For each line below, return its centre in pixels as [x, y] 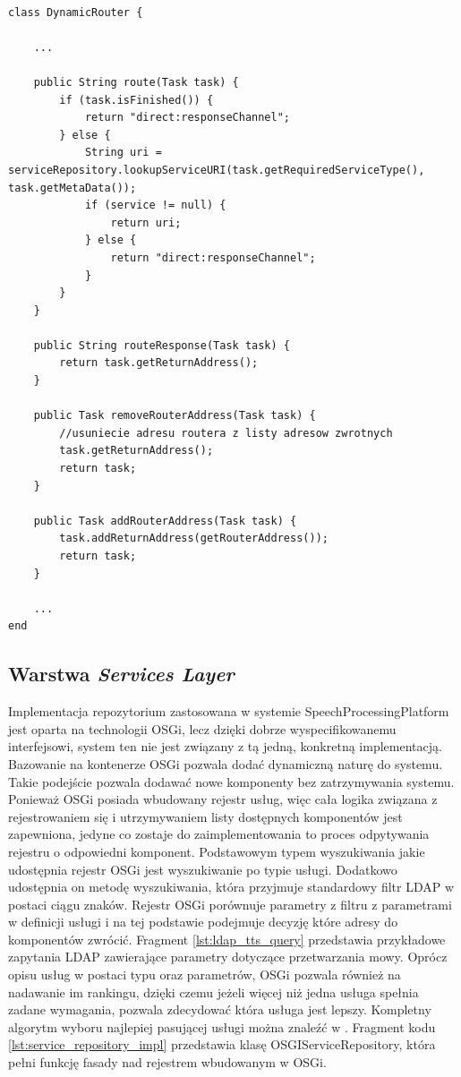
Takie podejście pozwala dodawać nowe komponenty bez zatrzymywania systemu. [231, 781]
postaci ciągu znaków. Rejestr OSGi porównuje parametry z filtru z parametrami [230, 904]
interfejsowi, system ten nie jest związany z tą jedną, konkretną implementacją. [225, 746]
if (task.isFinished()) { [137, 100]
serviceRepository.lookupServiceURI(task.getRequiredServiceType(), [217, 170]
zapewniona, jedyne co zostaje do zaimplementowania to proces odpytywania [219, 834]
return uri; [146, 222]
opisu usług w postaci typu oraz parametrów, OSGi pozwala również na [205, 974]
